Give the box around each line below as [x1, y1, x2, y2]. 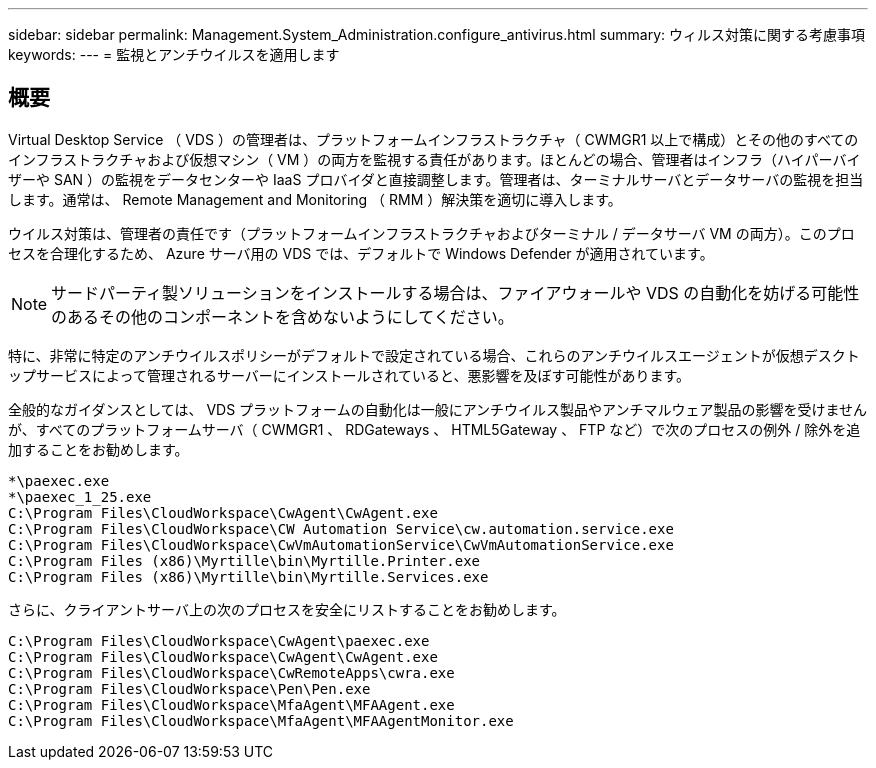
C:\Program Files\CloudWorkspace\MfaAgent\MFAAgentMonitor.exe [8, 712, 514, 729]
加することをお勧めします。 [8, 440, 189, 458]
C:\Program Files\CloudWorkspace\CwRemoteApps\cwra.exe [8, 664, 455, 681]
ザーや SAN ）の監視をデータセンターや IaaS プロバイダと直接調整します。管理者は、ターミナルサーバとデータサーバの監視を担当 [8, 170, 864, 188]
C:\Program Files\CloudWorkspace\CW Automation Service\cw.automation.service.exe [8, 520, 674, 537]
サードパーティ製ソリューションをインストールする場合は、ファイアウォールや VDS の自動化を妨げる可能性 [51, 282, 860, 303]
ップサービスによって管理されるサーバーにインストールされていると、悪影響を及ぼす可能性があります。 [8, 366, 691, 384]
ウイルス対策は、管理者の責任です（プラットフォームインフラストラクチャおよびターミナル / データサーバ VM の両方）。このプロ [8, 224, 855, 242]
